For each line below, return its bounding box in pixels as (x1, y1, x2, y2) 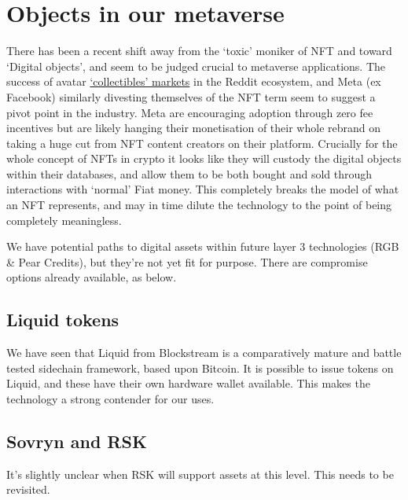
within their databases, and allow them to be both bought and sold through (6, 165, 373, 182)
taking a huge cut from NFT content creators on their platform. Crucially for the (6, 134, 398, 151)
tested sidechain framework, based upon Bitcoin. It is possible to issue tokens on (6, 359, 394, 376)
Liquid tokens (6, 307, 119, 332)
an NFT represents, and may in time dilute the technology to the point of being (6, 197, 392, 213)
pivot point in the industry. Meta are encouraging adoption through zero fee (6, 104, 373, 120)
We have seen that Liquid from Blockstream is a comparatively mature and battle (6, 344, 402, 361)
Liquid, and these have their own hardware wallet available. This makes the (6, 375, 370, 392)
